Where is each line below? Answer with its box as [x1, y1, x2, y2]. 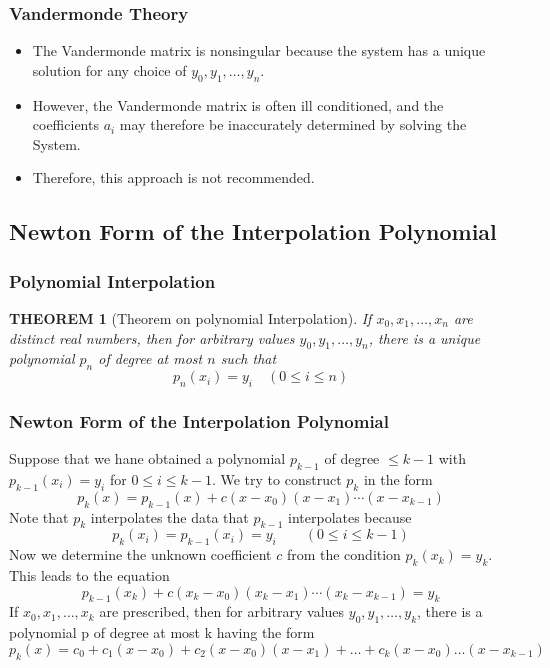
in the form [363, 468, 433, 489]
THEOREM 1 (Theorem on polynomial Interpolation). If [9, 307, 372, 328]
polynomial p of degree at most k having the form [9, 622, 315, 643]
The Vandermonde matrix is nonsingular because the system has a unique [32, 40, 486, 61]
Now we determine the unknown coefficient [9, 544, 272, 565]
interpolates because [288, 506, 412, 527]
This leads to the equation [9, 564, 170, 585]
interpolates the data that [90, 506, 249, 527]
